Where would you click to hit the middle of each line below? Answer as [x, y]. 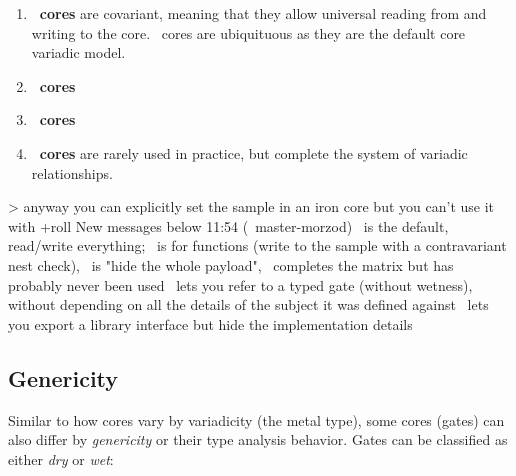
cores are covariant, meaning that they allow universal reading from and [263, 13]
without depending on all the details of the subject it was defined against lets [248, 304]
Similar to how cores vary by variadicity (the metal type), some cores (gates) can [256, 419]
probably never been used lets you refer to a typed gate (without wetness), [240, 284]
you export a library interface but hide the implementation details [210, 323]
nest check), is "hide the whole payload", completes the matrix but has [231, 264]
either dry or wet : [61, 458]
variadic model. [78, 52]
